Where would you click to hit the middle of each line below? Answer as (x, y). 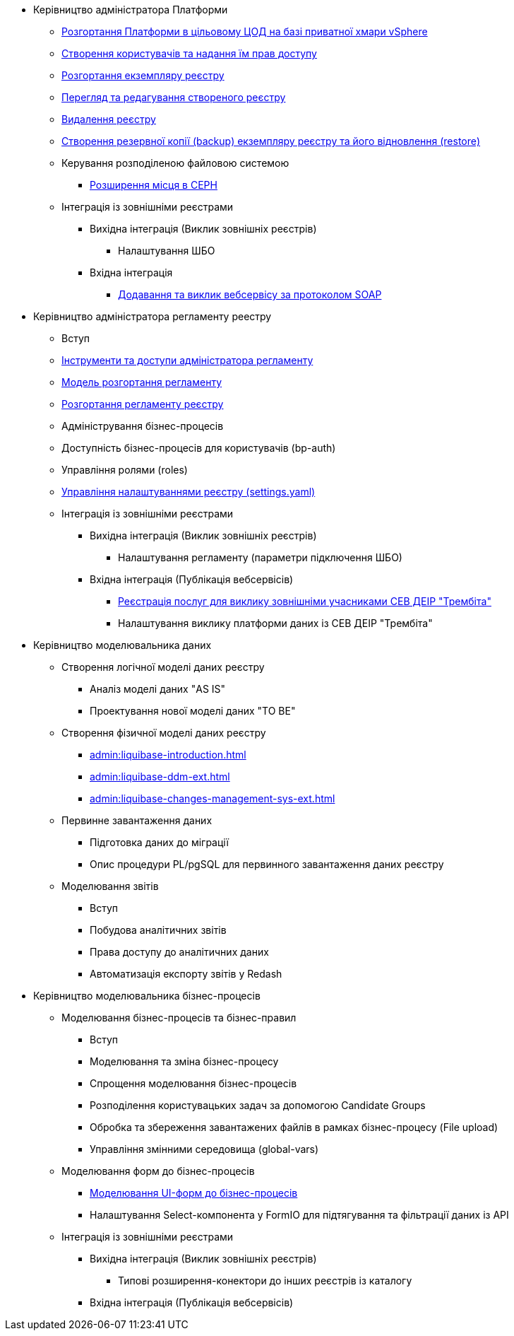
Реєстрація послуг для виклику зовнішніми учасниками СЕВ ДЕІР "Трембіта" (305, 601)
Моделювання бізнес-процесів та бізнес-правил (179, 1018)
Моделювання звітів (110, 886)
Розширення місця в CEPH (154, 185)
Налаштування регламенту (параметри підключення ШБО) (260, 557)
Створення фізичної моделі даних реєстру (164, 733)
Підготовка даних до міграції (159, 842)
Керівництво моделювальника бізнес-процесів (147, 996)
